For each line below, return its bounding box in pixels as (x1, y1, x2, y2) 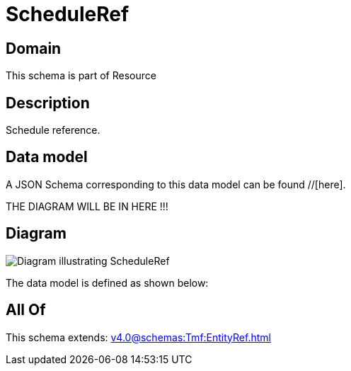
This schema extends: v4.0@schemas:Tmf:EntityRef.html (6, 331, 271, 343)
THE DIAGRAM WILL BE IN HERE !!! (6, 200, 168, 212)
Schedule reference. (6, 124, 100, 137)
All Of (6, 301, 46, 319)
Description (6, 93, 90, 112)
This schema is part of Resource (6, 69, 156, 82)
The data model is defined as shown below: (6, 276, 209, 289)
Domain (6, 39, 62, 57)
